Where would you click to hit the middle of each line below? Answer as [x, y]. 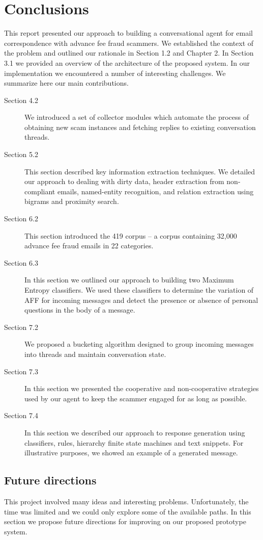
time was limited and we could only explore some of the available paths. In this [128, 511]
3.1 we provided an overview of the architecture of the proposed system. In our [127, 62]
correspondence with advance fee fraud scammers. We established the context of [129, 43]
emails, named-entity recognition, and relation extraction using [155, 191]
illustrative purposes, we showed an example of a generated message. [131, 453]
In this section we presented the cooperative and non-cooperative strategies [142, 388]
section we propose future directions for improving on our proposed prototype [125, 521]
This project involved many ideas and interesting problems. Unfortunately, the [126, 501]
